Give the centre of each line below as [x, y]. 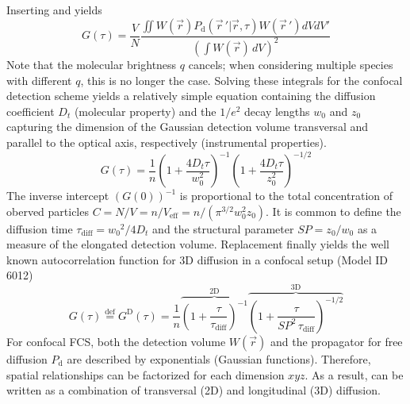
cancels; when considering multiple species [291, 64]
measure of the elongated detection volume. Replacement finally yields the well [198, 244]
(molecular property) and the [145, 111]
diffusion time [40, 228]
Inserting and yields [54, 10]
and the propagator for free [336, 341]
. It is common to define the [333, 211]
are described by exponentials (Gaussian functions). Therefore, [219, 358]
